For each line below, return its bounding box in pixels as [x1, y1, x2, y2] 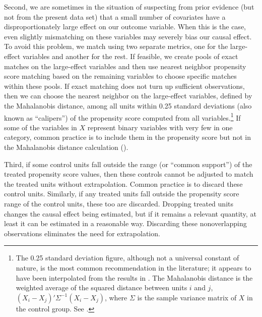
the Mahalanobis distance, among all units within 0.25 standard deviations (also [4, 100, 252, 111]
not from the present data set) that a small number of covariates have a [4, 11, 226, 22]
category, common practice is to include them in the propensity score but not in [4, 132, 251, 142]
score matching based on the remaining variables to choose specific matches [4, 71, 237, 81]
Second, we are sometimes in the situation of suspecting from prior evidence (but [4, 2, 254, 12]
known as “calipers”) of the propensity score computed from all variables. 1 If [4, 111, 241, 123]
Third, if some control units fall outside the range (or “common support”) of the [4, 159, 252, 169]
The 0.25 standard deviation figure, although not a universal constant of [16, 252, 239, 263]
